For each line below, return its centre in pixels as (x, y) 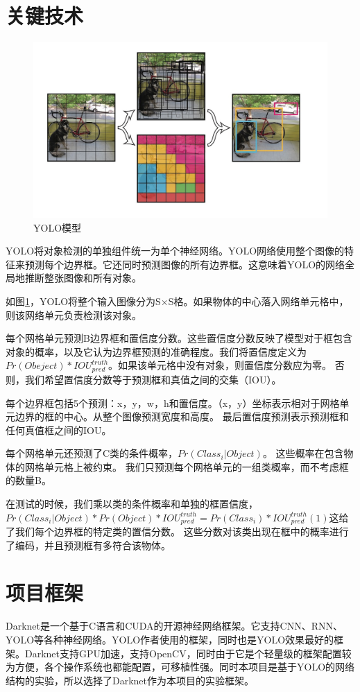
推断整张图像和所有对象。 (83, 278)
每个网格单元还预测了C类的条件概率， (92, 453)
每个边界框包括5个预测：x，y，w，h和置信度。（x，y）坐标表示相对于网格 (173, 403)
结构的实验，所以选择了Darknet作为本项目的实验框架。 (130, 680)
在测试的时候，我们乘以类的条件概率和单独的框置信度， (132, 504)
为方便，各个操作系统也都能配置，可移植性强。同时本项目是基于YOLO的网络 (180, 667)
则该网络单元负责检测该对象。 (74, 314)
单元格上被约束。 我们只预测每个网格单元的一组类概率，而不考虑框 (196, 466)
